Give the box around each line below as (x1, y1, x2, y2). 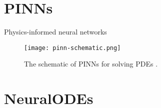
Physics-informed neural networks (4, 26, 107, 37)
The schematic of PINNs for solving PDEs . (24, 58, 158, 69)
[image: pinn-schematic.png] (24, 44, 121, 51)
